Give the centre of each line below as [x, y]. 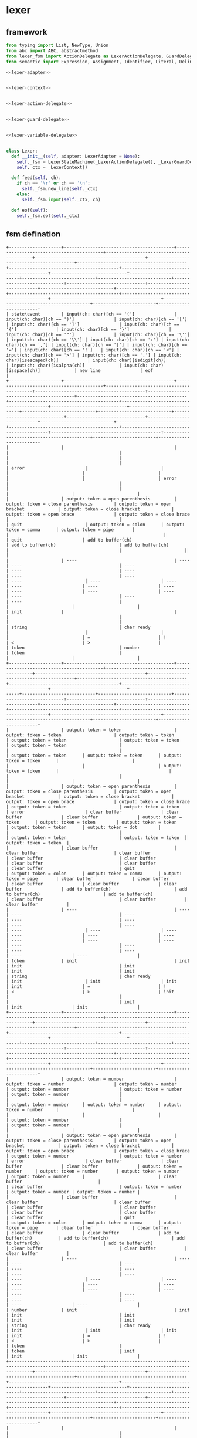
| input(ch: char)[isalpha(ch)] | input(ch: [77, 366]
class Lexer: [22, 151]
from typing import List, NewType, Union [57, 45]
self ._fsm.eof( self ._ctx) [48, 216]
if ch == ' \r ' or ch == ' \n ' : [54, 183]
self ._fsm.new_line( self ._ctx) [60, 189]
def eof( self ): [30, 210]
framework [27, 32]
